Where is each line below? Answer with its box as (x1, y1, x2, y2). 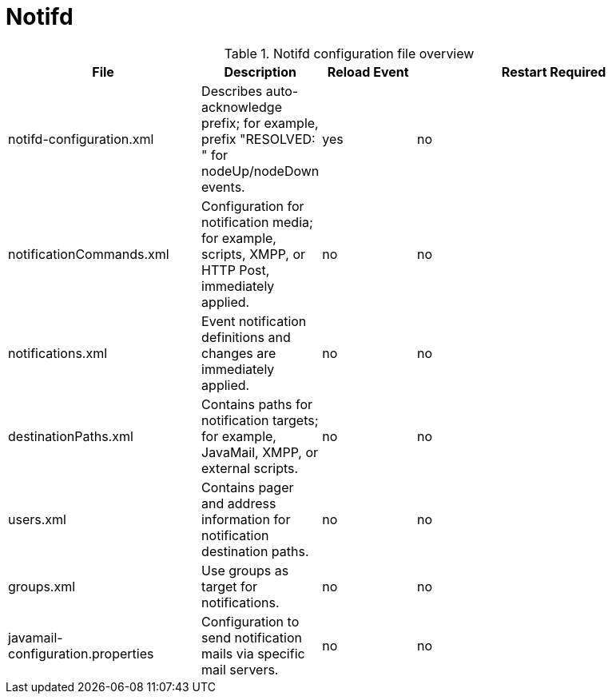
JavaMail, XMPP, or (201, 443, 319, 460)
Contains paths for (201, 396, 313, 412)
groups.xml (8, 578, 76, 595)
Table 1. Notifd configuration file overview (224, 45, 475, 62)
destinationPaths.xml (8, 428, 133, 444)
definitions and (201, 328, 291, 345)
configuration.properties (8, 645, 154, 662)
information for (201, 511, 291, 527)
